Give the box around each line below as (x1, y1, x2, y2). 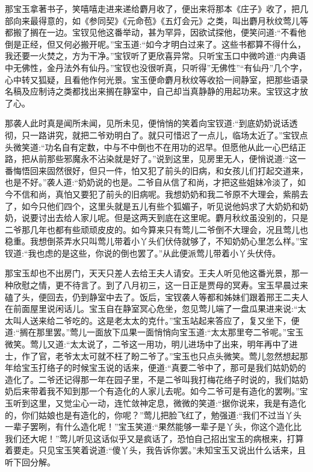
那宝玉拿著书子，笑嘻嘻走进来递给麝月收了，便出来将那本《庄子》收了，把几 (5, 2, 308, 14)
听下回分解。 (5, 455, 55, 468)
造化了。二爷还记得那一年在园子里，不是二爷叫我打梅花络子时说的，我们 (5, 373, 291, 385)
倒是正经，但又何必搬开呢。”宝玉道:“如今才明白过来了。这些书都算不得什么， (5, 37, 306, 50)
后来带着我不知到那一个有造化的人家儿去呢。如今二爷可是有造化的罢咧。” (13, 385, 300, 397)
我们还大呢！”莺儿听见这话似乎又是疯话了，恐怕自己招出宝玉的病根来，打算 (5, 432, 304, 444)
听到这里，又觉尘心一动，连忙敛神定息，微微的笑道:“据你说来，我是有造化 (13, 397, 306, 409)
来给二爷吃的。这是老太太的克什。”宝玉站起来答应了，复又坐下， (38, 314, 291, 326)
